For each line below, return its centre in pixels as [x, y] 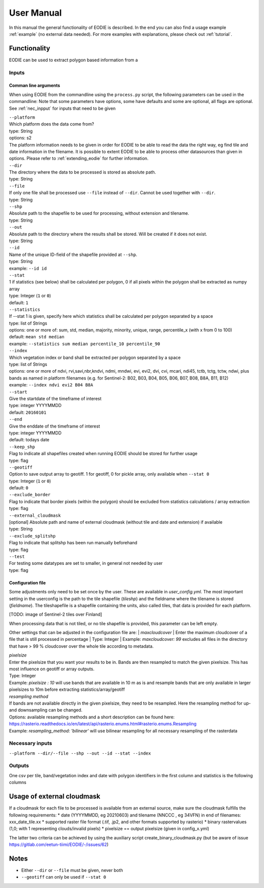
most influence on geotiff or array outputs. [52, 669]
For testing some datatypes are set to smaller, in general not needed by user [86, 563]
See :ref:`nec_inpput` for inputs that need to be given [62, 108]
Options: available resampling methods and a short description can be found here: [92, 717]
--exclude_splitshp [32, 536]
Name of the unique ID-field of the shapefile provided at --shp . [73, 254]
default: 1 [19, 303]
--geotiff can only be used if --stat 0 [64, 877]
